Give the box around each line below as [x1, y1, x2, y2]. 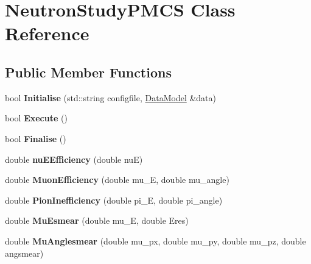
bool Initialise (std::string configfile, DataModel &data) [5, 91, 217, 104]
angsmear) [5, 246, 44, 259]
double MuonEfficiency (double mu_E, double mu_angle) [5, 173, 229, 186]
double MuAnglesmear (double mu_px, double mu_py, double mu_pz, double [5, 234, 306, 247]
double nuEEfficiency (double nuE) [5, 152, 143, 165]
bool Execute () [5, 112, 68, 124]
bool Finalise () [5, 132, 66, 144]
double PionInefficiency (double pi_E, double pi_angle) [5, 193, 223, 206]
